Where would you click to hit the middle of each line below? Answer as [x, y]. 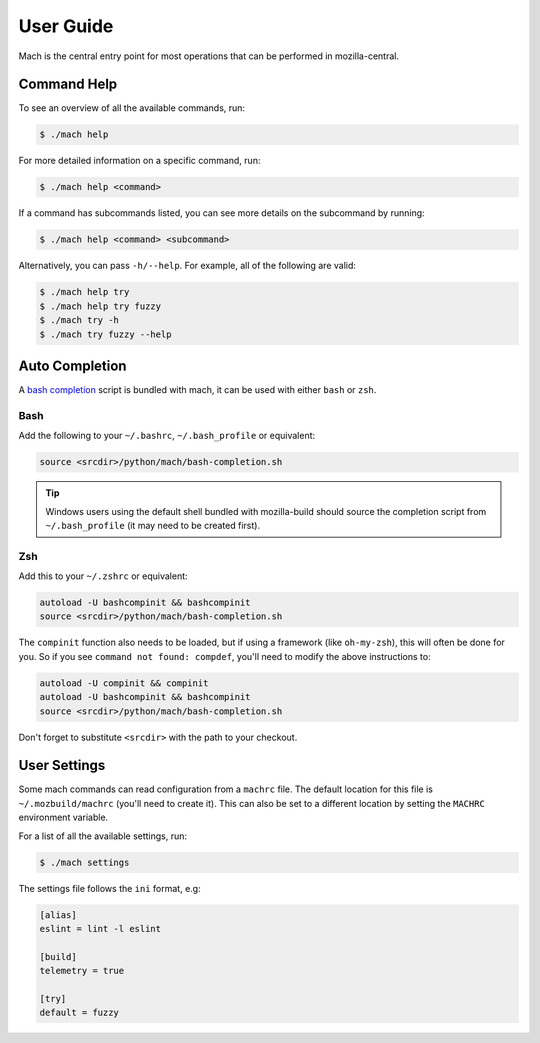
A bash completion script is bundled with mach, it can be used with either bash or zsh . [197, 390]
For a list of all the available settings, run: [103, 836]
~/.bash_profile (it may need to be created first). [152, 525]
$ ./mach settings [84, 862]
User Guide [66, 26]
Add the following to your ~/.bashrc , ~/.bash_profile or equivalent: [167, 436]
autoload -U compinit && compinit [124, 683]
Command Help [68, 84]
